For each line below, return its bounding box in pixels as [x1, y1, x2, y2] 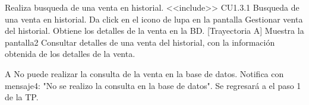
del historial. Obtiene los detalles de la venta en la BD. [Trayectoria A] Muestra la [5, 24, 304, 37]
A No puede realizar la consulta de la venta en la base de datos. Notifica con [5, 67, 284, 79]
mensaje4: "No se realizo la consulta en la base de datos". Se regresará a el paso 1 [5, 79, 301, 91]
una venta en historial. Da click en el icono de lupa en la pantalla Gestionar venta [5, 12, 303, 25]
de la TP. [5, 91, 39, 103]
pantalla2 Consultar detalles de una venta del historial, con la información [5, 36, 275, 48]
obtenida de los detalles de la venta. [5, 47, 135, 60]
